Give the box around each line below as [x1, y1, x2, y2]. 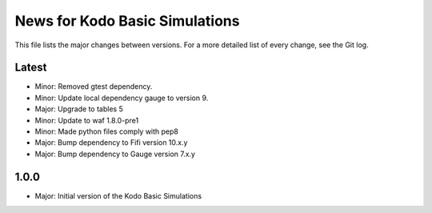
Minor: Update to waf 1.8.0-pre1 [34, 115, 139, 125]
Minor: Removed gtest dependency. [34, 82, 153, 91]
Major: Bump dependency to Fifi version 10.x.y [34, 138, 188, 147]
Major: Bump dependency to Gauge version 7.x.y [34, 149, 196, 159]
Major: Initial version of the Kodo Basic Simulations [34, 191, 202, 200]
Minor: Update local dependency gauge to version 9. [34, 93, 209, 102]
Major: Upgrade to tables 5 [34, 104, 123, 114]
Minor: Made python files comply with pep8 [34, 127, 179, 136]
